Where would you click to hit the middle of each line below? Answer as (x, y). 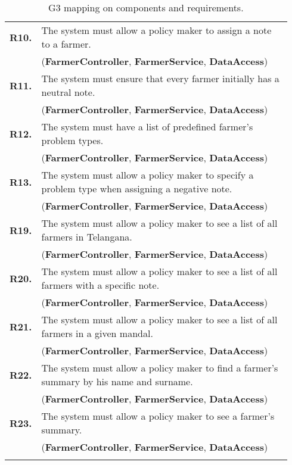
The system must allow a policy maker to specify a (147, 175)
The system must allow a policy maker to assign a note (156, 30)
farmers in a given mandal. (97, 333)
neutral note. (68, 92)
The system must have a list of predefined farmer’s (147, 127)
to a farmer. (66, 44)
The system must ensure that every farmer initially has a (160, 78)
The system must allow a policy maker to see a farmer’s (158, 416)
